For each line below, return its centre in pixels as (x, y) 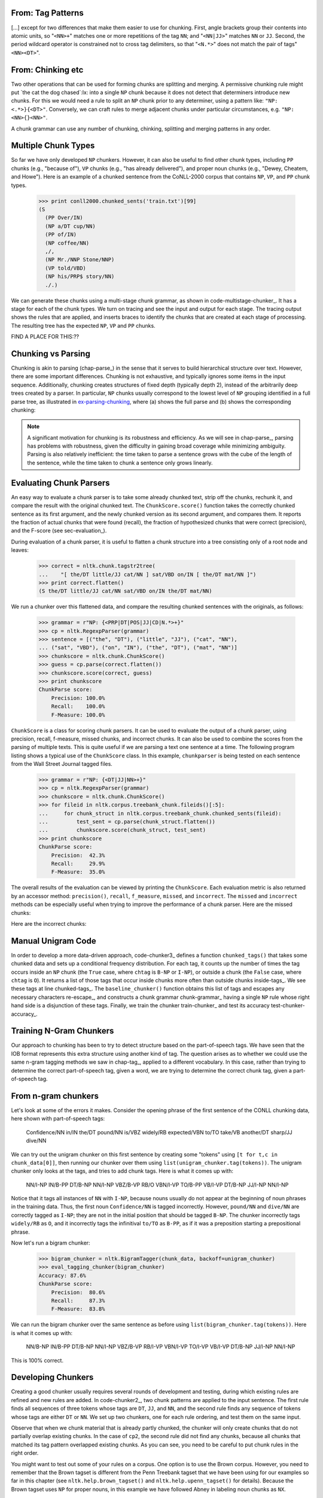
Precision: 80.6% (78, 1292)
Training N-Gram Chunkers (63, 1031)
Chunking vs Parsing (51, 354)
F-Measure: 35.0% (78, 872)
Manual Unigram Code (54, 941)
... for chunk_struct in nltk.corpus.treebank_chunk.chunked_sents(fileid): (160, 813)
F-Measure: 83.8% (78, 1309)
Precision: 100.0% (78, 698)
